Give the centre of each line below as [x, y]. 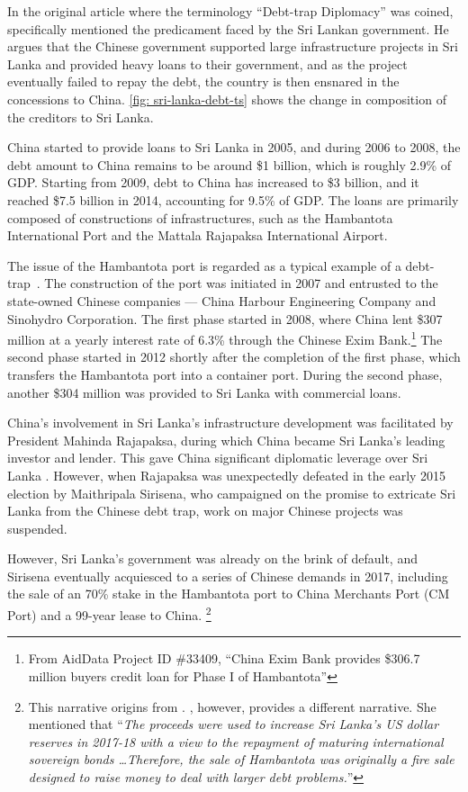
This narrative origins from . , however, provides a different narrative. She [232, 706]
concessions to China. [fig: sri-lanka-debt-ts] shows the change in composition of [227, 99]
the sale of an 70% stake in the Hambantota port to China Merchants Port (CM [229, 594]
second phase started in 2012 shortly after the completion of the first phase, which [234, 357]
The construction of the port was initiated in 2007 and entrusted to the [241, 283]
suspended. [37, 528]
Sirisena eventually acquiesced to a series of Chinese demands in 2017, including [228, 576]
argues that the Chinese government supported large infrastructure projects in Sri [233, 46]
